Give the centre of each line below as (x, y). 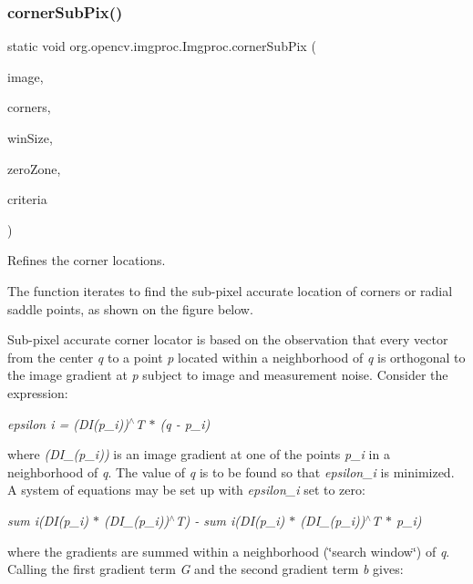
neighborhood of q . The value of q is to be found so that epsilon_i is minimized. (231, 471)
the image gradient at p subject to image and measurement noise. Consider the (228, 375)
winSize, (30, 138)
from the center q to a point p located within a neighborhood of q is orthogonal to (236, 357)
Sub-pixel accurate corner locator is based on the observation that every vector (228, 339)
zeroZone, (34, 168)
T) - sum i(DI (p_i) (230, 520)
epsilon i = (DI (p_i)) (68, 423)
